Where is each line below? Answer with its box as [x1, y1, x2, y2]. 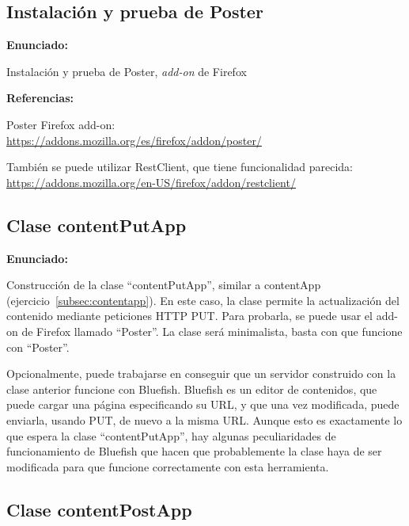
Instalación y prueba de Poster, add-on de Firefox [6, 63, 247, 79]
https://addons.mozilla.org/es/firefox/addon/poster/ [6, 131, 262, 148]
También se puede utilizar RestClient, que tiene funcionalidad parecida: [6, 158, 353, 175]
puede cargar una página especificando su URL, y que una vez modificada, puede [6, 396, 400, 413]
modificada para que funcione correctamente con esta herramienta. [6, 458, 329, 475]
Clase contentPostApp [6, 497, 192, 521]
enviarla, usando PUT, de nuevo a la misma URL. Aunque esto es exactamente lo [6, 411, 403, 428]
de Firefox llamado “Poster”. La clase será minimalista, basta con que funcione [21, 322, 403, 339]
